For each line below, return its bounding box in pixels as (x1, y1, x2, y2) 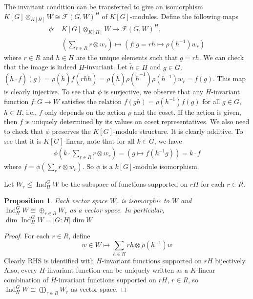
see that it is (4, 135, 42, 146)
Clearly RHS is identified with (4, 255, 94, 265)
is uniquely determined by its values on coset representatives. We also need (25, 116, 250, 127)
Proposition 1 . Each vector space (4, 195, 107, 205)
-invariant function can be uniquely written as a (45, 265, 189, 275)
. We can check (199, 52, 244, 62)
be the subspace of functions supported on (61, 179, 188, 189)
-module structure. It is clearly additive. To (113, 126, 243, 136)
